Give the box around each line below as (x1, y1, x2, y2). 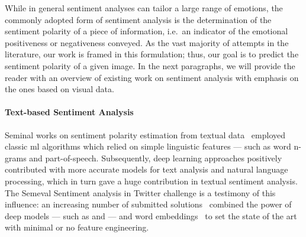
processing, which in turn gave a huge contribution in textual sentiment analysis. (5, 174, 298, 187)
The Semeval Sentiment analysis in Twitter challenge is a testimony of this (5, 186, 276, 199)
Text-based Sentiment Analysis (5, 106, 134, 118)
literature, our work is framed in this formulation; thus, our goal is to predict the (5, 48, 299, 60)
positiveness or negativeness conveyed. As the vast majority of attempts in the (5, 36, 289, 48)
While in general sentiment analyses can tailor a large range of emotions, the (5, 2, 283, 14)
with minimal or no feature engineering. (5, 221, 149, 233)
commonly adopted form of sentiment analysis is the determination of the (5, 13, 272, 25)
